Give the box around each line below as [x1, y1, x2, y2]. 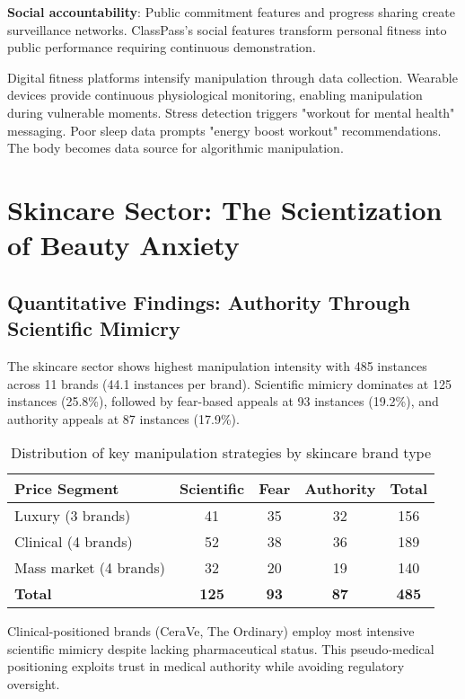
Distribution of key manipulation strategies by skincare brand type [11, 442, 432, 464]
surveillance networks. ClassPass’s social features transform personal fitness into [7, 20, 447, 39]
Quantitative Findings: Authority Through [7, 288, 410, 315]
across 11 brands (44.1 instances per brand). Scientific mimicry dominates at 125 [7, 374, 452, 393]
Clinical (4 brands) [14, 531, 133, 553]
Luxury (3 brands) [14, 505, 131, 526]
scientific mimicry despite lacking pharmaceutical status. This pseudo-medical [7, 639, 434, 658]
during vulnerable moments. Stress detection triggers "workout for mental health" [7, 102, 455, 121]
